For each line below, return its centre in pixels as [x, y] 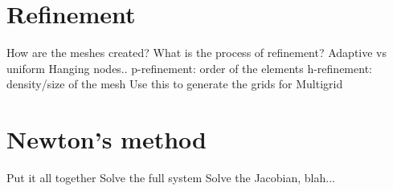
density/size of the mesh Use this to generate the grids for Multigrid [175, 84]
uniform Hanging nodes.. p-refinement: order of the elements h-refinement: [189, 68]
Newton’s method [106, 139]
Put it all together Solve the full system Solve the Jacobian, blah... [171, 178]
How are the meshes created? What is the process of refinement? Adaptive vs [197, 53]
